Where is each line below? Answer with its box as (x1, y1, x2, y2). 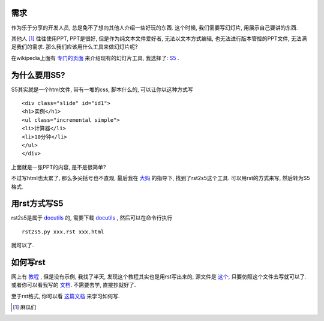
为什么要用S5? (11, 70, 65, 80)
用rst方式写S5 (11, 199, 64, 209)
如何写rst (11, 257, 46, 267)
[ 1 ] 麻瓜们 (13, 304, 37, 311)
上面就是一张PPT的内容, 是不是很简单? (11, 163, 106, 170)
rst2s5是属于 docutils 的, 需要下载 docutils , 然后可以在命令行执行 (11, 214, 173, 221)
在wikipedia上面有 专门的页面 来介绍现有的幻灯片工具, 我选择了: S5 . (11, 54, 179, 61)
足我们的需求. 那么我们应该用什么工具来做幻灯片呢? (11, 43, 138, 50)
